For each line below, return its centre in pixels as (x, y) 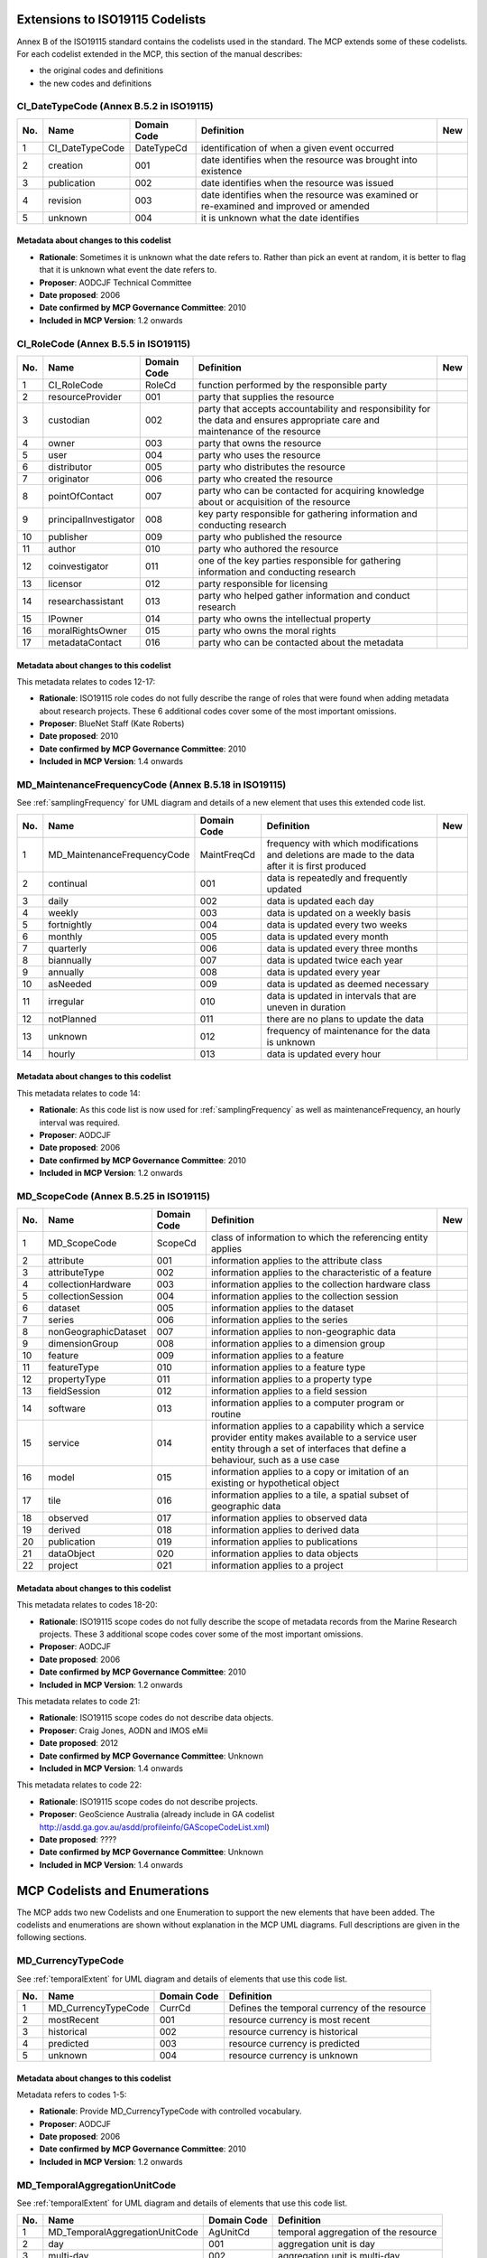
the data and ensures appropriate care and (289, 420)
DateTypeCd (161, 147)
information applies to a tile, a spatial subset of (310, 1495)
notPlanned (72, 1019)
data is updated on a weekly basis (339, 912)
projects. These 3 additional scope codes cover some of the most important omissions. (202, 1634)
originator (69, 479)
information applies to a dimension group (298, 1344)
